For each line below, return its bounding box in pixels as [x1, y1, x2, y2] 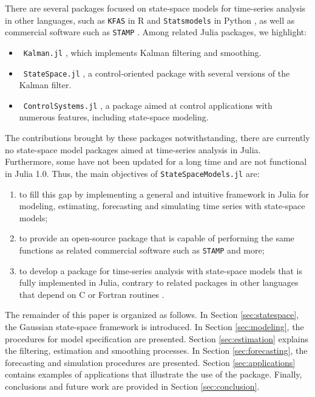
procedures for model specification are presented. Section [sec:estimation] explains [5, 332, 308, 345]
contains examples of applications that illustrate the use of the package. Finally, [5, 368, 302, 381]
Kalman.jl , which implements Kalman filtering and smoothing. [23, 46, 262, 58]
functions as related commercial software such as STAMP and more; [19, 243, 265, 256]
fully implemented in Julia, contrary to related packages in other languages [19, 276, 299, 289]
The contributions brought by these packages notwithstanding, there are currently [5, 131, 310, 144]
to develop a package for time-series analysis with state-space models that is [19, 264, 302, 277]
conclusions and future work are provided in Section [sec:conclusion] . [5, 379, 260, 392]
